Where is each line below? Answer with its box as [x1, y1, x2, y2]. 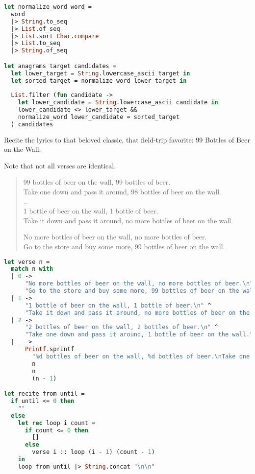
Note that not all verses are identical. [4, 160, 116, 170]
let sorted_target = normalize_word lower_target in [11, 77, 187, 84]
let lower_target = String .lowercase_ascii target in [11, 70, 190, 77]
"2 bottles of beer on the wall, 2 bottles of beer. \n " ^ [25, 324, 218, 331]
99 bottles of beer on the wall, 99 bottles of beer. [23, 177, 171, 187]
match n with [11, 265, 53, 273]
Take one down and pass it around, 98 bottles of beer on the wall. [23, 187, 221, 197]
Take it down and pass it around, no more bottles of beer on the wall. [23, 215, 233, 225]
